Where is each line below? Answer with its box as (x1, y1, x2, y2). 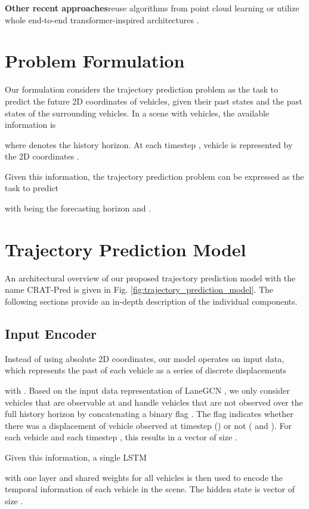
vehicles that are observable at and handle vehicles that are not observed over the (5, 395, 303, 408)
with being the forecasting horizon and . (5, 202, 152, 214)
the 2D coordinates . (5, 150, 79, 162)
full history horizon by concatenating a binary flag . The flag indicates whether (5, 407, 293, 420)
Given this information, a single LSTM (5, 450, 147, 463)
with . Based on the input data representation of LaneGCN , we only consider (5, 384, 290, 396)
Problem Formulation (5, 48, 185, 73)
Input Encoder (5, 324, 97, 342)
